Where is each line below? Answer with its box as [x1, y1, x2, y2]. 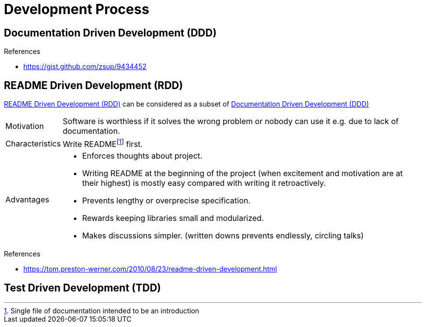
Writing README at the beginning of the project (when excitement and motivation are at [82, 168, 403, 179]
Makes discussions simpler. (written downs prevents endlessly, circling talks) [82, 231, 364, 241]
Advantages [5, 195, 50, 205]
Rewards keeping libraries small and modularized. [82, 213, 264, 223]
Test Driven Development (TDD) [4, 281, 161, 294]
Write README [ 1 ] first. [62, 138, 143, 149]
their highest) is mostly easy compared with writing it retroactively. [82, 178, 326, 188]
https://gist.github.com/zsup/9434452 [23, 62, 147, 71]
